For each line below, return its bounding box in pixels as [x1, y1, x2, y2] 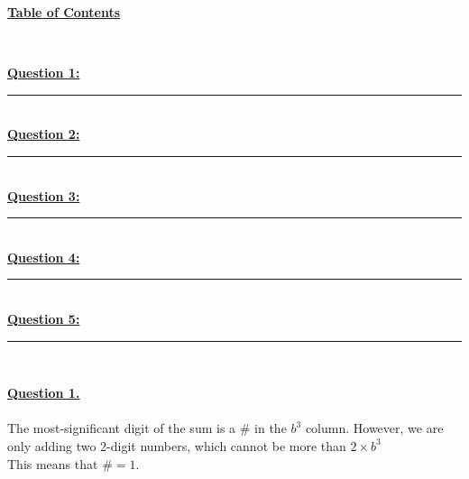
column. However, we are [305, 419, 444, 438]
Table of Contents [7, 3, 121, 21]
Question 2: [7, 124, 80, 143]
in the [254, 419, 287, 438]
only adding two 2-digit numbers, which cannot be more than [7, 436, 346, 455]
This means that [7, 454, 98, 473]
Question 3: [7, 186, 80, 205]
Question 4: [7, 247, 80, 266]
